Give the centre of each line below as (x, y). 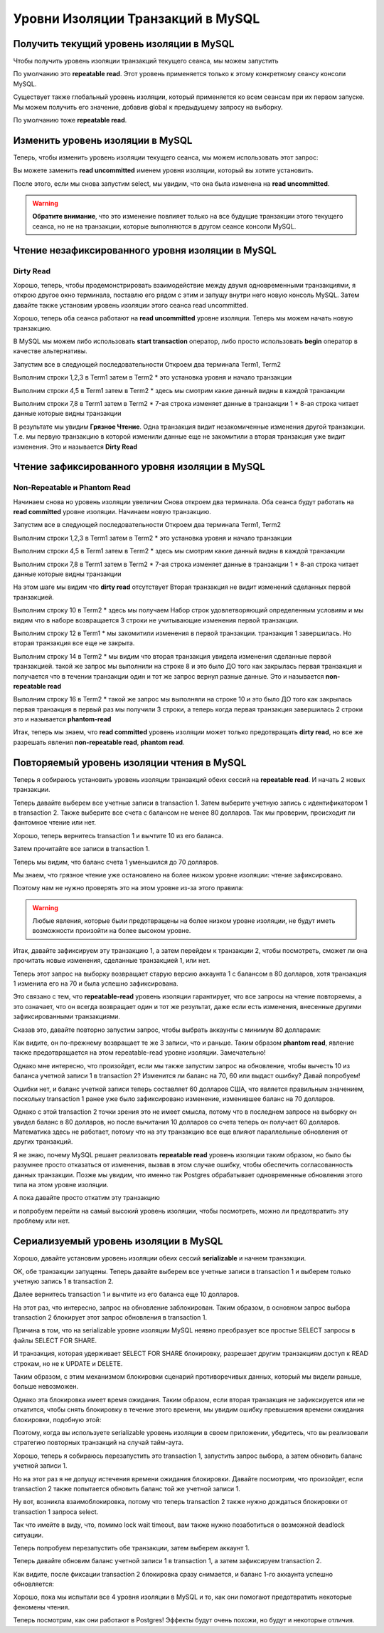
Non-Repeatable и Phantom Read (72, 488)
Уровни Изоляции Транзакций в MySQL (137, 19)
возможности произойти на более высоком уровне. (112, 931)
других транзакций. (43, 1142)
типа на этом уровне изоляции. (61, 1185)
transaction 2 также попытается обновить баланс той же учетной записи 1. (127, 1488)
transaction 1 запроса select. (56, 1512)
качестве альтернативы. (50, 351)
